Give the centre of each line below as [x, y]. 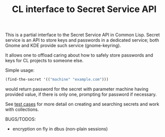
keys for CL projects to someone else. [44, 61]
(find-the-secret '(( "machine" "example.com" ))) [57, 80]
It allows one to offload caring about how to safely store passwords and [79, 55]
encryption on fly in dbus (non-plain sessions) [60, 129]
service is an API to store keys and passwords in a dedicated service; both [82, 40]
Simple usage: [20, 70]
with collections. [22, 109]
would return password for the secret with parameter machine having [77, 89]
